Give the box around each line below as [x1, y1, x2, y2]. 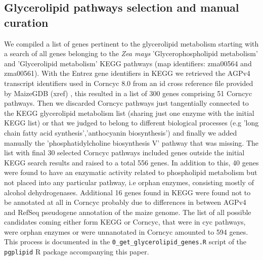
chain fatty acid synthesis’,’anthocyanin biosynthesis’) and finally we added [4, 127, 237, 138]
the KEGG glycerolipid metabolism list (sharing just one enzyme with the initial [4, 107, 254, 118]
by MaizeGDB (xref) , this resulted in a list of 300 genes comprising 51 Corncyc [4, 88, 252, 98]
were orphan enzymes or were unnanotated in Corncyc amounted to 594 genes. [4, 226, 248, 237]
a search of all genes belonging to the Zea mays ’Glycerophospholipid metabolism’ [4, 48, 258, 59]
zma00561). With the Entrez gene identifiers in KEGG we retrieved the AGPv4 [4, 68, 250, 78]
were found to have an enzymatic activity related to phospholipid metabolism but [4, 167, 257, 178]
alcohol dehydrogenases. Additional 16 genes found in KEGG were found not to [4, 187, 251, 197]
